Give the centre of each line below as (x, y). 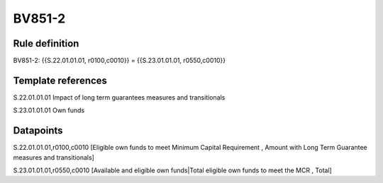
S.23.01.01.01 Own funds (49, 110)
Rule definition (46, 43)
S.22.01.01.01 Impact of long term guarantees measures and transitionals (119, 97)
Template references (60, 80)
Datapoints (38, 131)
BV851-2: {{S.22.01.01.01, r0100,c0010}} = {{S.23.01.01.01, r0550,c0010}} (120, 61)
